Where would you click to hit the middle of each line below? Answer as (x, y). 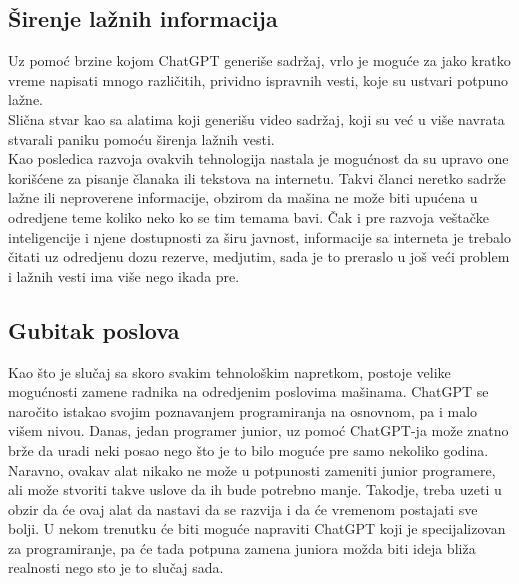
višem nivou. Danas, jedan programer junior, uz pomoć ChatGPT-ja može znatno (258, 430)
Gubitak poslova (94, 329)
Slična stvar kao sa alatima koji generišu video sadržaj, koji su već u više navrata (256, 118)
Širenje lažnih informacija (143, 18)
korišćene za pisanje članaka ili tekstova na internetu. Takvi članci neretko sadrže (257, 177)
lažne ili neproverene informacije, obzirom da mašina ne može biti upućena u (243, 197)
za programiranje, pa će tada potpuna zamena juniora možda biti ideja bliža (242, 547)
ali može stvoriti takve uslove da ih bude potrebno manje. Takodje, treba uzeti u (255, 489)
